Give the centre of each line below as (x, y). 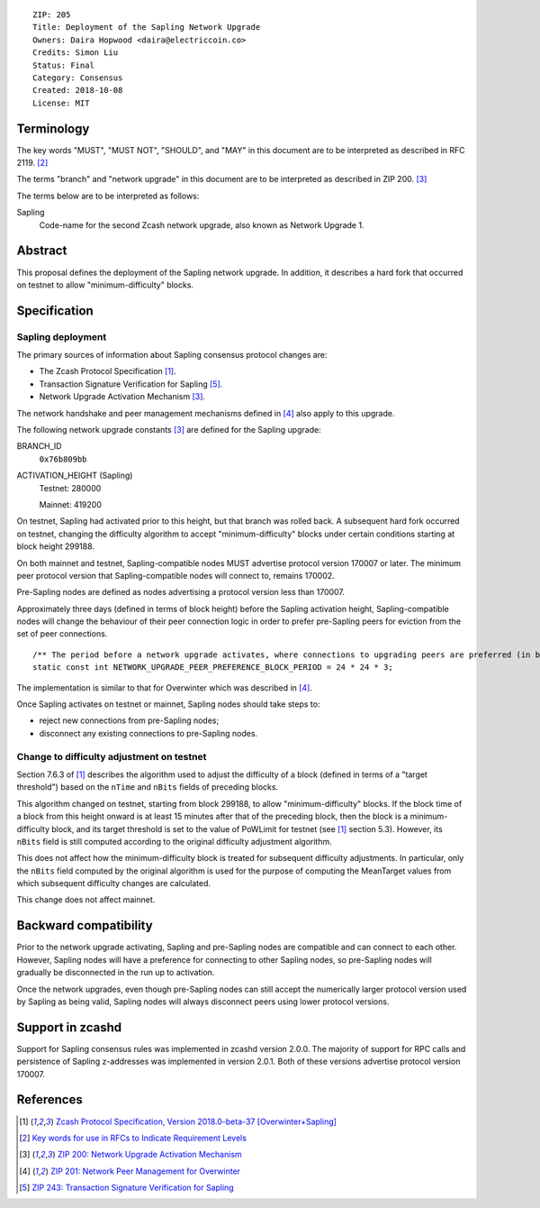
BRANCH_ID (39, 446)
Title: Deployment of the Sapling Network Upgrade (147, 27)
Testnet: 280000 (70, 488)
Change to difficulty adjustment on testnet (112, 756)
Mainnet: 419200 (71, 504)
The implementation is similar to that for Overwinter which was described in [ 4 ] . (164, 687)
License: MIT (61, 103)
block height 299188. (55, 546)
